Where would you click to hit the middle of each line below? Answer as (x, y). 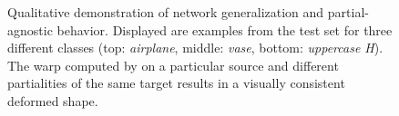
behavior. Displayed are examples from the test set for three (225, 29)
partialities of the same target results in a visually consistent (176, 83)
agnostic (30, 29)
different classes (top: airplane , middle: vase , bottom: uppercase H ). (195, 48)
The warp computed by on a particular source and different (173, 65)
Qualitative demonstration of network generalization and (166, 12)
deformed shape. (53, 100)
